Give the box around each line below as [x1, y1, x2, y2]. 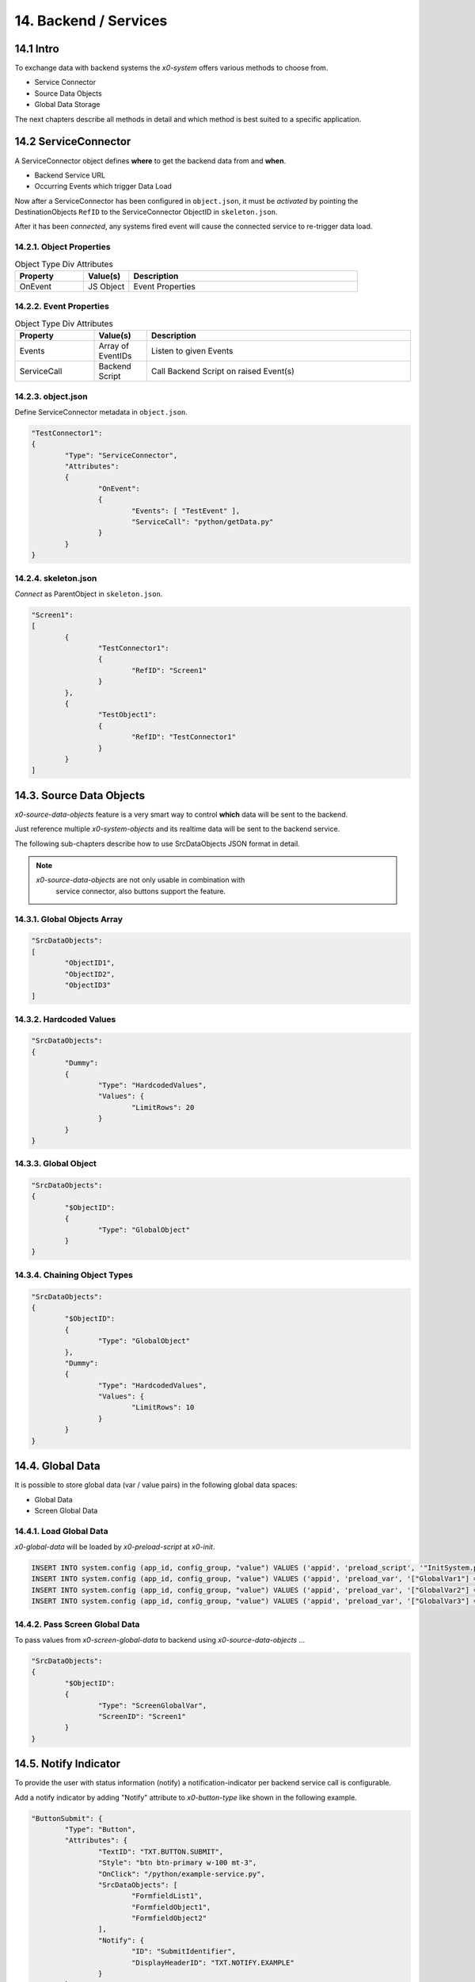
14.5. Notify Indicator [14, 1757, 121, 1771]
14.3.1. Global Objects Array [14, 913, 123, 924]
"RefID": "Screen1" [131, 666, 207, 675]
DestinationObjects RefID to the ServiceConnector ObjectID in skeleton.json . [14, 207, 278, 217]
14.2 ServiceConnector [14, 135, 131, 148]
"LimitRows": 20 [131, 1103, 195, 1112]
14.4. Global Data [14, 1460, 101, 1473]
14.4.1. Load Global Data [14, 1525, 108, 1536]
